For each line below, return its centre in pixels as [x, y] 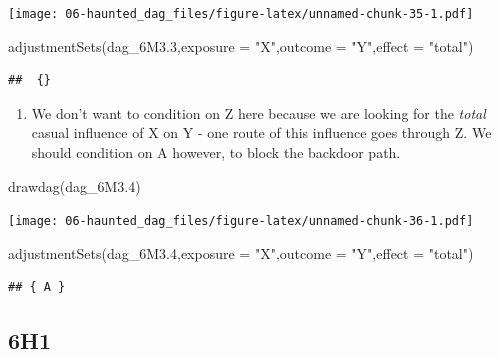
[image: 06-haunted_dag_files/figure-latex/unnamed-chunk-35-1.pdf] [241, 14]
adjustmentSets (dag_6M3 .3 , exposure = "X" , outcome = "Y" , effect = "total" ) [241, 45]
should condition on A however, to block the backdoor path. [216, 152]
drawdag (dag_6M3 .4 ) [74, 185]
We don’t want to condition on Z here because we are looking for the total [258, 112]
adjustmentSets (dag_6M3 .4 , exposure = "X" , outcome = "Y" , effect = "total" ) [241, 252]
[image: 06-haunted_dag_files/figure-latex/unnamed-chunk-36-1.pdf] [241, 221]
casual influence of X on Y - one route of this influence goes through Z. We [261, 132]
